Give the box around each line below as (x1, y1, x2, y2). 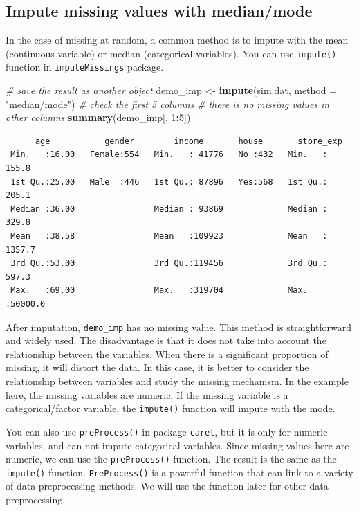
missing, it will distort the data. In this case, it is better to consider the (6, 360, 309, 375)
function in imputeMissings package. (6, 60, 164, 74)
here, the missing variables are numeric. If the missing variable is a (6, 387, 288, 402)
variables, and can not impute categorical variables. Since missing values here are (6, 438, 349, 452)
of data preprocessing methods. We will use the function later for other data (6, 478, 329, 493)
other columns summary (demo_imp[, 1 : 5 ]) (6, 110, 191, 125)
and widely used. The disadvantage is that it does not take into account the (6, 333, 326, 348)
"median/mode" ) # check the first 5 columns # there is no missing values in (6, 96, 330, 111)
